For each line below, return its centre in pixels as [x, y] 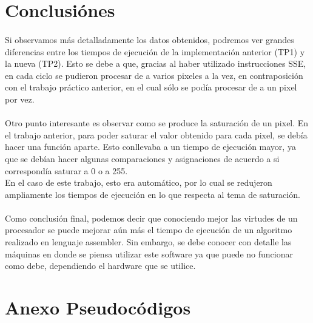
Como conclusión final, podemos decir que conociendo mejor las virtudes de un [151, 218]
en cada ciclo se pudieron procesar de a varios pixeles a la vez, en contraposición [154, 75]
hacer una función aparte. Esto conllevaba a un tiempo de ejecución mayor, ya [150, 147]
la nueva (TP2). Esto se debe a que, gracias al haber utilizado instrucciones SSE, [156, 63]
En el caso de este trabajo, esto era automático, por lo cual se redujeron [139, 182]
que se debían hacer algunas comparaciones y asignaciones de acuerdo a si [142, 158]
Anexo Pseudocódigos [98, 308]
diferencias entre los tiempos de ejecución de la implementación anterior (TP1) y [155, 51]
